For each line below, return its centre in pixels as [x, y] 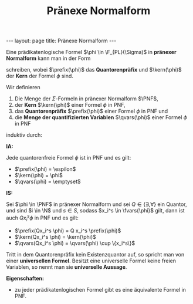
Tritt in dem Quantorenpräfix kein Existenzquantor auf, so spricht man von [95, 254]
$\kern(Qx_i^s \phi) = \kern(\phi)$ [55, 237]
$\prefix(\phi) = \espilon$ [45, 169]
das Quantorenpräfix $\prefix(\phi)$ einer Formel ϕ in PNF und [91, 111]
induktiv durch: [24, 135]
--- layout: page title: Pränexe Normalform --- [61, 41]
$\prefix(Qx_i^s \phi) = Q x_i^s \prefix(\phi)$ [68, 231]
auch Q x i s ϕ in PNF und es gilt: [43, 218]
